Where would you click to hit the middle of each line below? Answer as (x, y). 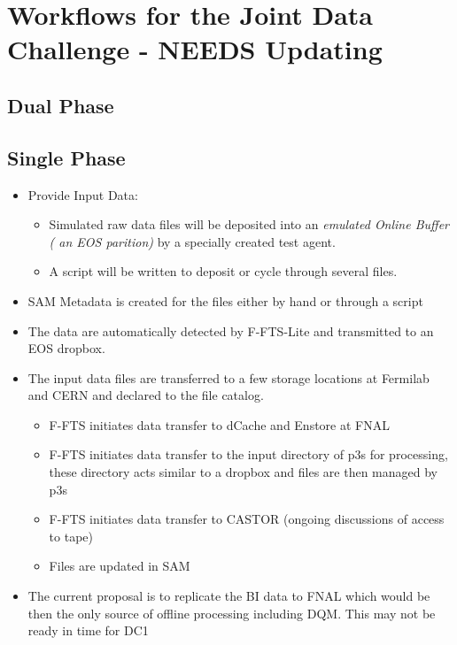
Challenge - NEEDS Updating (195, 49)
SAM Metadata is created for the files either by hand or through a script (225, 300)
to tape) (71, 536)
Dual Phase (61, 105)
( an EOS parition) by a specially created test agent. (192, 241)
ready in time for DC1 (88, 630)
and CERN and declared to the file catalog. (146, 395)
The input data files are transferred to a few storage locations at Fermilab (228, 377)
